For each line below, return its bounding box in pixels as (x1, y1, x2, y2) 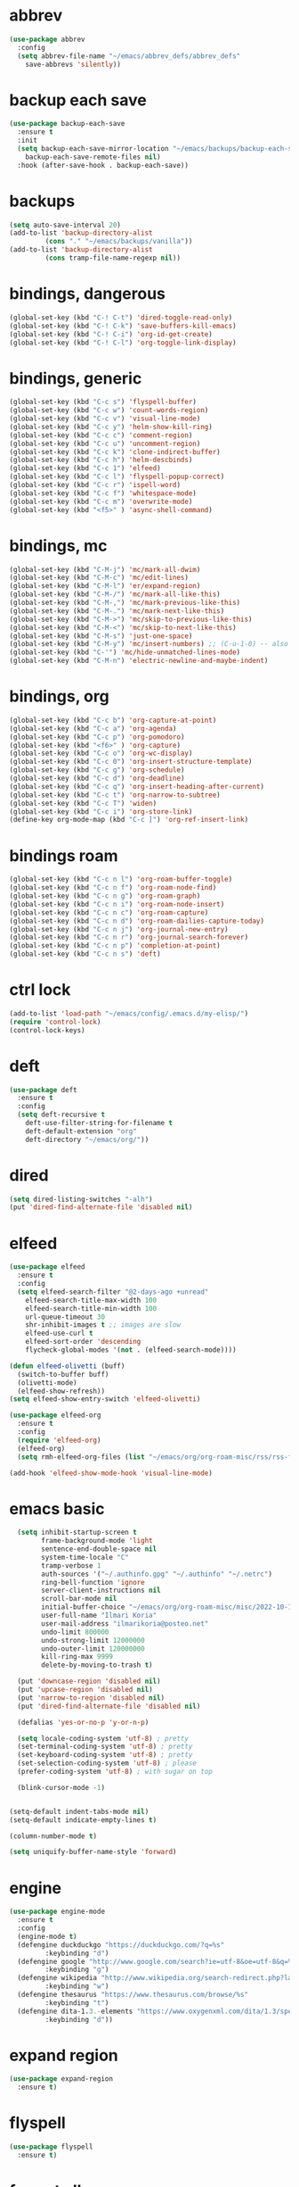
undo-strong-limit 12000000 (41, 1636, 145, 1644)
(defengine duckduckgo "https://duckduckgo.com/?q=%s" (17, 1940, 225, 1950)
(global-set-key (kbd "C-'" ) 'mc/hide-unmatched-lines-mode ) (9, 648, 241, 657)
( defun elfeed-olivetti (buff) (9, 1362, 125, 1371)
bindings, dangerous (9, 284, 166, 304)
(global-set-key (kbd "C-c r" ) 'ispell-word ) (9, 481, 181, 490)
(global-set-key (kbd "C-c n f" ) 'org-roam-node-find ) (9, 883, 217, 892)
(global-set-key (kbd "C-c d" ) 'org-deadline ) (9, 774, 185, 783)
